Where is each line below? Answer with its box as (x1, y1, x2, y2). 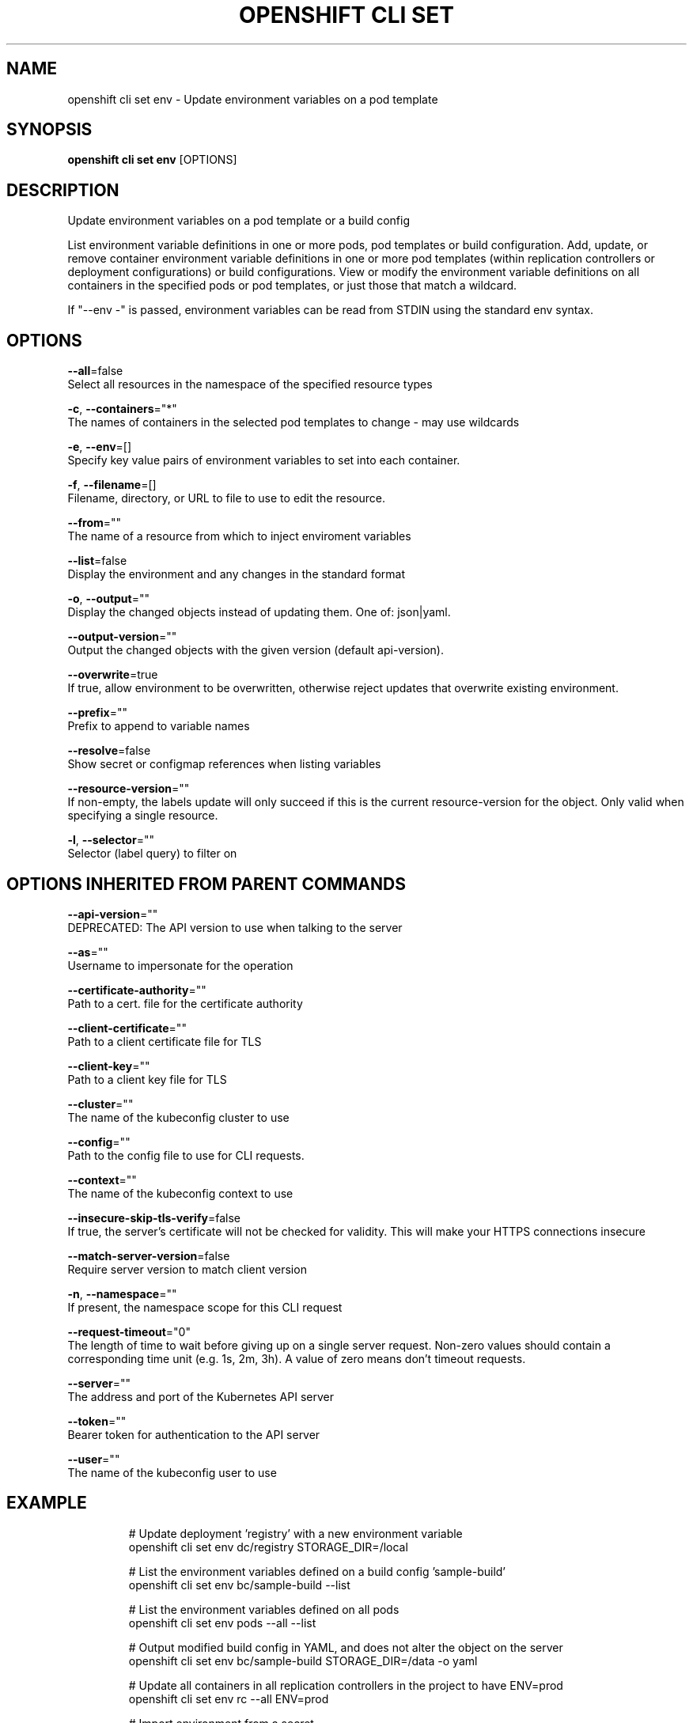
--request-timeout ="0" (67, 1324, 191, 1339)
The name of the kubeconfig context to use (67, 1186, 293, 1200)
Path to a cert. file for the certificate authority (67, 996, 303, 1010)
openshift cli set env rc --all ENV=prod (128, 1691, 329, 1706)
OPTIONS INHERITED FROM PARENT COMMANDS (6, 873, 406, 894)
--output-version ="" (67, 630, 177, 644)
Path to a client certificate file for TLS (67, 1034, 262, 1048)
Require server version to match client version (67, 1262, 307, 1276)
